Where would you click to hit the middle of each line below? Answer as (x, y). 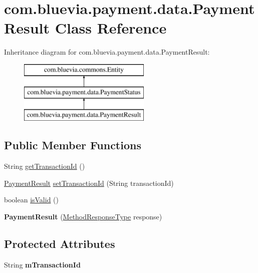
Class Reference (111, 28)
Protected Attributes (60, 243)
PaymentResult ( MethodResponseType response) (83, 216)
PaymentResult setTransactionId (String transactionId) (89, 183)
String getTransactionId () (45, 166)
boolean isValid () (32, 200)
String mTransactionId (42, 264)
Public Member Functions (73, 145)
